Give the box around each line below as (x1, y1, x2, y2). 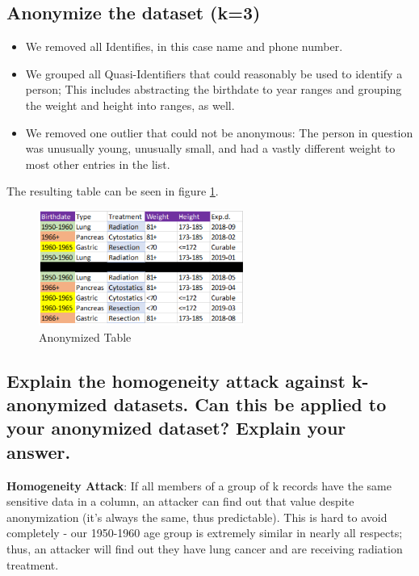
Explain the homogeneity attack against (6, 368, 346, 393)
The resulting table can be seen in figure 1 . (6, 183, 219, 200)
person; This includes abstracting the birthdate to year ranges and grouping (25, 81, 402, 98)
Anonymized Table (39, 328, 132, 345)
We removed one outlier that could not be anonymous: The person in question (25, 124, 413, 141)
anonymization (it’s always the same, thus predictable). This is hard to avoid (6, 508, 388, 525)
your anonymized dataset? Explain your (6, 415, 346, 440)
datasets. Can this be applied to (113, 391, 387, 416)
